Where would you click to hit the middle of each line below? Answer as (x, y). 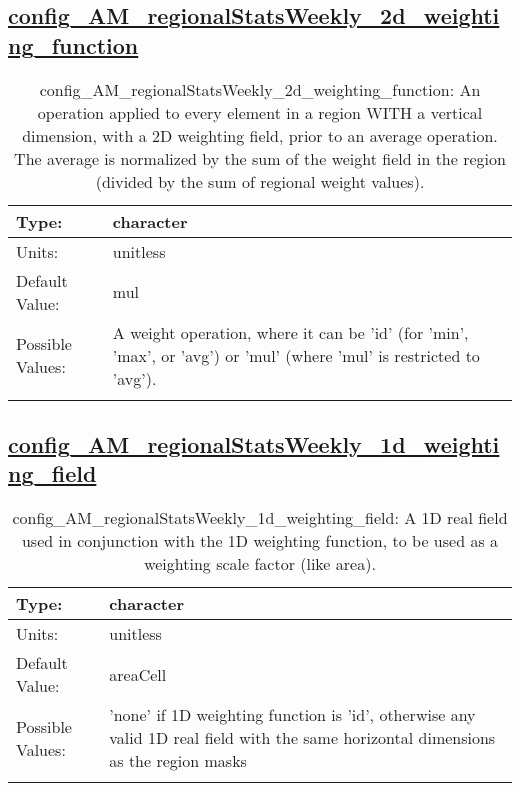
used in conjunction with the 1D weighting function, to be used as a (260, 541)
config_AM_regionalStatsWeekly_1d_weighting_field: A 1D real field (260, 518)
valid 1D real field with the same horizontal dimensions (302, 738)
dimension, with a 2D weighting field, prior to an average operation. (260, 135)
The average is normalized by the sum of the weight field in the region (260, 158)
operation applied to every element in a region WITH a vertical (260, 112)
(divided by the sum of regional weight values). (260, 181)
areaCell (138, 674)
